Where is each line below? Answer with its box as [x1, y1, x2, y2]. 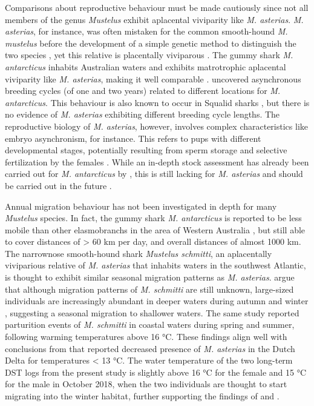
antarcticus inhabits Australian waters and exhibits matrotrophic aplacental [5, 60, 286, 73]
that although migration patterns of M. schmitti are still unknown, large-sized [5, 282, 294, 295]
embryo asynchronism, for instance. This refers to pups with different [5, 131, 261, 144]
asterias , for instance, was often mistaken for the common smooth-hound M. [5, 25, 288, 38]
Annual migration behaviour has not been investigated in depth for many [5, 199, 277, 212]
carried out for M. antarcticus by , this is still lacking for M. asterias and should [5, 167, 303, 180]
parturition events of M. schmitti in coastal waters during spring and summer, [5, 318, 295, 331]
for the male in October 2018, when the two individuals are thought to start [5, 378, 287, 390]
